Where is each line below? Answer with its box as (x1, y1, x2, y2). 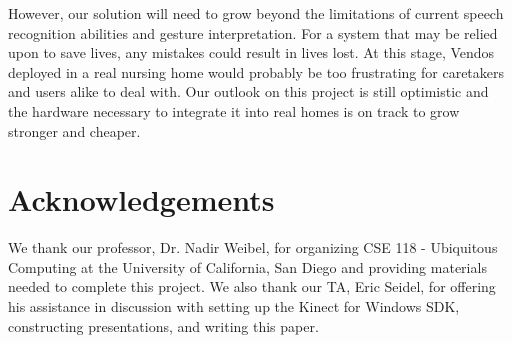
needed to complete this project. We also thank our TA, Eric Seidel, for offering (8, 276, 496, 297)
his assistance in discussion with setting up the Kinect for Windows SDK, (8, 296, 460, 317)
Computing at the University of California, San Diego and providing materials (8, 256, 487, 277)
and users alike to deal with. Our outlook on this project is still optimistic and (8, 81, 489, 102)
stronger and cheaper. (8, 120, 141, 141)
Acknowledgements (8, 179, 275, 220)
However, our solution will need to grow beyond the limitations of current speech (8, 3, 504, 23)
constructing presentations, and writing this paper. (8, 315, 319, 336)
